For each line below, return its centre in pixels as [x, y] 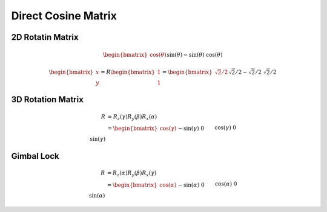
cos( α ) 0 [226, 184]
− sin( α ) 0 [191, 185]
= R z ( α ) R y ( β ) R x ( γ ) [132, 174]
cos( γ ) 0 [225, 127]
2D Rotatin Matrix [45, 37]
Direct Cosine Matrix [64, 16]
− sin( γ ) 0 [191, 129]
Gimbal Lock [35, 156]
